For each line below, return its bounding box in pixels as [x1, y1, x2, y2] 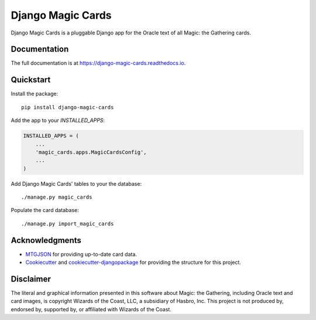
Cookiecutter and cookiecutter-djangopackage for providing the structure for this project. [25, 259, 241, 266]
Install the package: [11, 91, 59, 98]
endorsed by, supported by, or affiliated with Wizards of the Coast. [11, 305, 172, 312]
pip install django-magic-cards [21, 104, 114, 110]
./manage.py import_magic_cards [21, 220, 114, 227]
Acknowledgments [11, 235, 82, 245]
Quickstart [11, 75, 51, 85]
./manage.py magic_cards [21, 194, 92, 201]
